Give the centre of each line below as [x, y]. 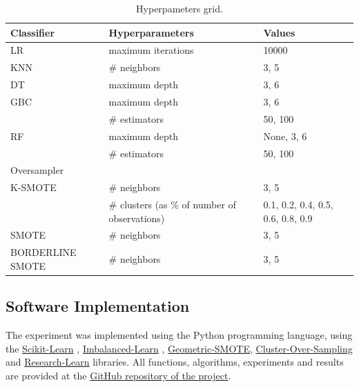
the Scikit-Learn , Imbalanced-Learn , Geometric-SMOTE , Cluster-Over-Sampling [179, 348]
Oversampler [37, 170]
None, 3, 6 [285, 136]
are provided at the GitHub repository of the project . [118, 375]
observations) [137, 218]
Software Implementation [98, 306]
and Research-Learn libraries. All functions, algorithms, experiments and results [175, 362]
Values [279, 32]
